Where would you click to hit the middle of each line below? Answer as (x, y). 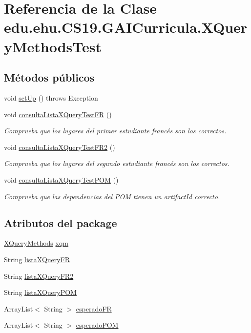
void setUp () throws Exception (51, 97)
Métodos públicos (49, 77)
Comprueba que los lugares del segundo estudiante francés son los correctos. (117, 163)
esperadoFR (94, 308)
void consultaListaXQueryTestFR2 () (60, 147)
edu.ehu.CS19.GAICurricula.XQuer (126, 27)
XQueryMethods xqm (36, 243)
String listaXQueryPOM (40, 292)
